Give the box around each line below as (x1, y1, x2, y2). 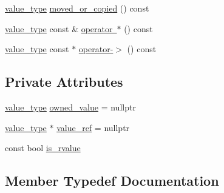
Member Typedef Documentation (5, 171, 219, 190)
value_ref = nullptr (56, 121, 130, 134)
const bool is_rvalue (5, 141, 81, 154)
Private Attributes (5, 72, 123, 91)
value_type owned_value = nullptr (5, 100, 136, 113)
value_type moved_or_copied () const (5, 2, 149, 14)
